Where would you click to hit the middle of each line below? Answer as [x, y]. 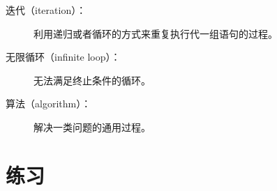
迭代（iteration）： [46, 10]
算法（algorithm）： [48, 104]
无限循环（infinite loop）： [63, 57]
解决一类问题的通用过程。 [92, 127]
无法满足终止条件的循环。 [92, 80]
